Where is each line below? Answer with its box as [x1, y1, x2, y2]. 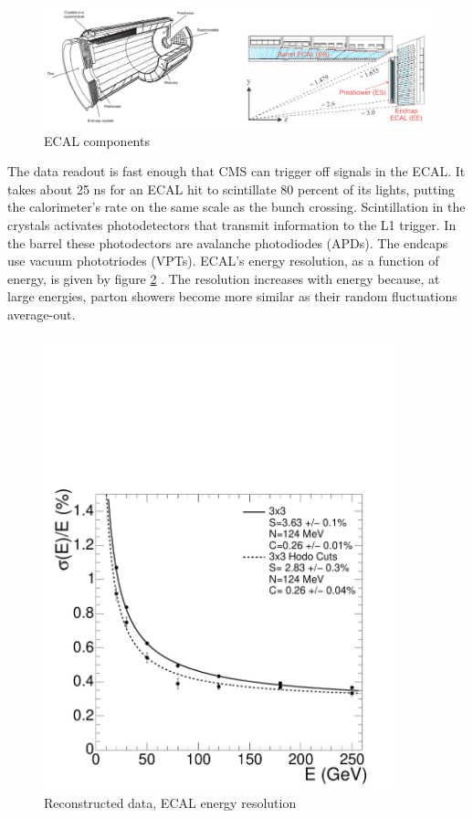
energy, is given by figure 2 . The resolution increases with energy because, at [7, 268, 440, 288]
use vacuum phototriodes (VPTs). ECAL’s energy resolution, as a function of [7, 251, 439, 270]
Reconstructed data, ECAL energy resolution [44, 793, 297, 813]
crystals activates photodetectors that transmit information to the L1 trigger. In [7, 215, 457, 235]
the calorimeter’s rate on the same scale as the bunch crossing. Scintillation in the [7, 197, 466, 216]
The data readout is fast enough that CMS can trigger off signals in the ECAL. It [7, 162, 466, 181]
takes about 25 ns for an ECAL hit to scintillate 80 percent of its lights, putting [7, 179, 456, 198]
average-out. [7, 305, 76, 324]
